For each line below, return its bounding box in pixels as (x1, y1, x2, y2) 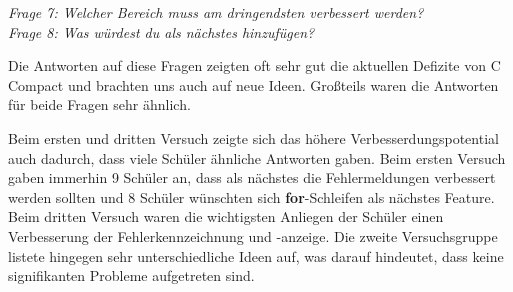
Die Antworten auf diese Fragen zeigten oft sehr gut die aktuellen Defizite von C (8, 55, 501, 76)
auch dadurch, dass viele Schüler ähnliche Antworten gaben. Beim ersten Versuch (8, 147, 506, 168)
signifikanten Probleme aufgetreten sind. (8, 265, 255, 286)
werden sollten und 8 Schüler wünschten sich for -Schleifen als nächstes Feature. (8, 186, 495, 207)
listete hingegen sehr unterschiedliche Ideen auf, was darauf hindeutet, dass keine (8, 245, 504, 266)
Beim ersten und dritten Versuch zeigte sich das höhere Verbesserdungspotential (8, 127, 499, 148)
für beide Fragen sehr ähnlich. (8, 94, 191, 115)
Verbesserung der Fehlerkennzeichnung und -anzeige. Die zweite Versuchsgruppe (8, 225, 498, 246)
